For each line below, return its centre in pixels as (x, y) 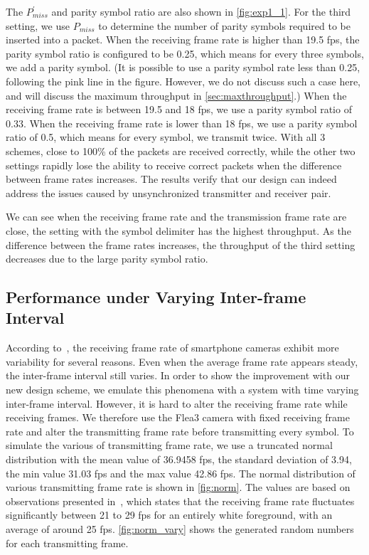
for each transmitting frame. (67, 543)
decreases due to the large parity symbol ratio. (107, 259)
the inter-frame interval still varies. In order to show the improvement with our (178, 375)
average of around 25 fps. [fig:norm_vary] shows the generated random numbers (180, 529)
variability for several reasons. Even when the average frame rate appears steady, (182, 361)
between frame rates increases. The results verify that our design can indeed (171, 179)
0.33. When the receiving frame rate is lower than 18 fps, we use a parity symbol (182, 123)
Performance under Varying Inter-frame (156, 297)
